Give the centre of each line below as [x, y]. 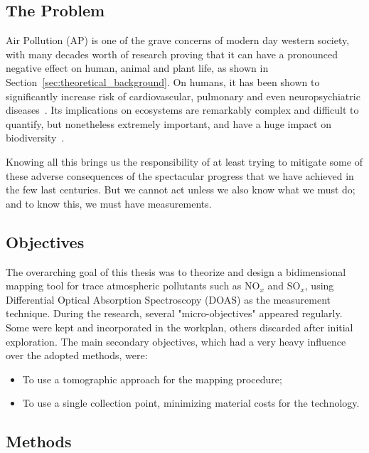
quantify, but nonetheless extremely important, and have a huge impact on [169, 123]
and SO [284, 286]
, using [319, 286]
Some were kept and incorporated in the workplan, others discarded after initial [180, 327]
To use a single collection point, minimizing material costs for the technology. [191, 403]
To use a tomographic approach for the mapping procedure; [152, 379]
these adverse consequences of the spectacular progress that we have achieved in [180, 175]
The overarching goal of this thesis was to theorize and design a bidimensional [176, 271]
